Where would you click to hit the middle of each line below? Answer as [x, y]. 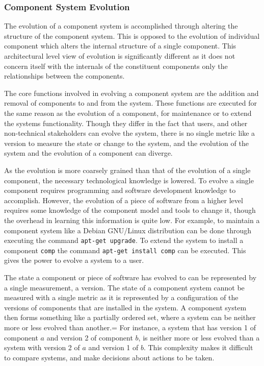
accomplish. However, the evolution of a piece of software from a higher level [124, 200]
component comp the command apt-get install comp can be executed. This [125, 250]
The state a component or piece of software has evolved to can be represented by [130, 277]
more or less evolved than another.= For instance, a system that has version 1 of [130, 327]
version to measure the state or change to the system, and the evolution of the [126, 143]
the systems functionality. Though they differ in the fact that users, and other [126, 123]
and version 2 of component [90, 337]
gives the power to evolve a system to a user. [74, 260]
